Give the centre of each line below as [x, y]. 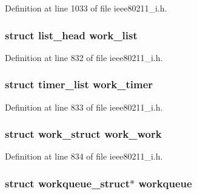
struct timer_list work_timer [79, 84]
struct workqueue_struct [67, 183]
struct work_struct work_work [83, 134]
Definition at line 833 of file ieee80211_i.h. [84, 107]
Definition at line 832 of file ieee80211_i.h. [84, 57]
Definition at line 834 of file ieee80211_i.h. [84, 156]
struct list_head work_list [71, 35]
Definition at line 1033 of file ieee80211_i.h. [86, 8]
